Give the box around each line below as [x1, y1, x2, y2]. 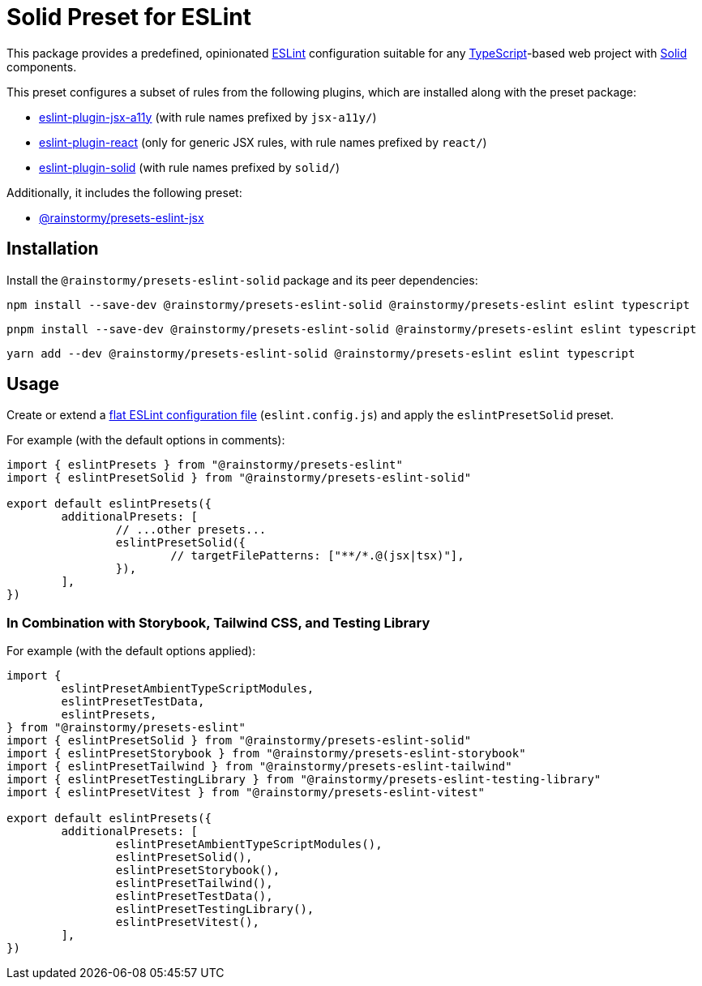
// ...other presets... [115, 523, 267, 537]
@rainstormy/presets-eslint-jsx [39, 210, 204, 225]
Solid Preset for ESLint [6, 3, 251, 31]
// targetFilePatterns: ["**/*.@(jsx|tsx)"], [170, 549, 464, 563]
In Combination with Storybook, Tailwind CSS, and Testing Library [6, 614, 430, 631]
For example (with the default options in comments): [6, 433, 285, 448]
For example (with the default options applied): [6, 644, 256, 658]
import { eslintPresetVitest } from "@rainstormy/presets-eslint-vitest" [6, 786, 486, 800]
